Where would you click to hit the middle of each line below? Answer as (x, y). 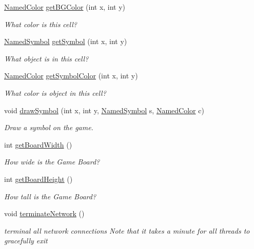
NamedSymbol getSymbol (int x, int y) (66, 41)
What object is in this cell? (46, 58)
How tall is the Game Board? (50, 196)
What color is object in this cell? (55, 92)
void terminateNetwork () (44, 213)
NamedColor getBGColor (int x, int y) (65, 7)
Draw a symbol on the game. (49, 127)
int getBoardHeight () (38, 179)
